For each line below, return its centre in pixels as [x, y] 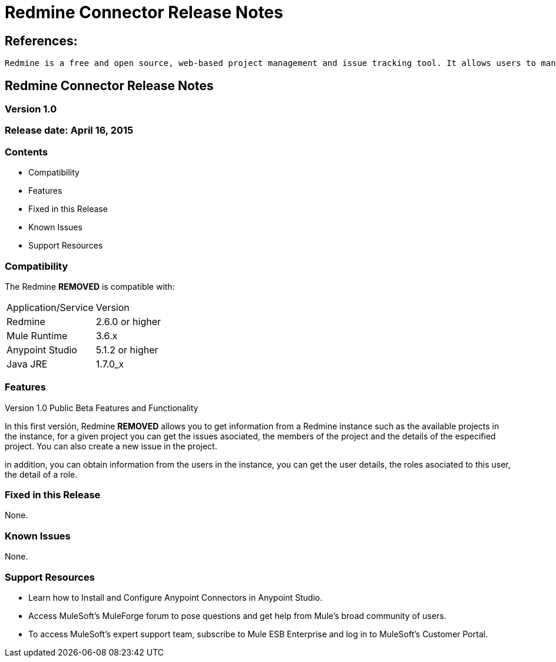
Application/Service [50, 307]
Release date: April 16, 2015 [69, 130]
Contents [27, 152]
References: [41, 41]
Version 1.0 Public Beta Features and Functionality [102, 408]
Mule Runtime [37, 335]
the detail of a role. [41, 474]
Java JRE [27, 364]
